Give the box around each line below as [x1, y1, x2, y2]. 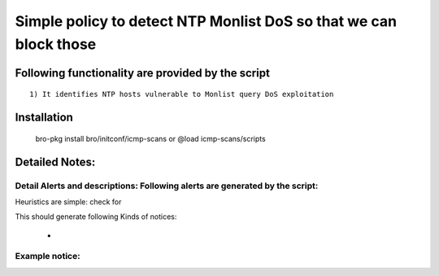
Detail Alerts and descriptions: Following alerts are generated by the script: [15, 180, 319, 191]
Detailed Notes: [15, 155, 96, 169]
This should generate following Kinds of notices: [15, 212, 177, 221]
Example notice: [15, 251, 80, 262]
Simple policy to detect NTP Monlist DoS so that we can [15, 12, 398, 30]
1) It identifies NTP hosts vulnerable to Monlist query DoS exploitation [29, 90, 334, 99]
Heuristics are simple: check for [15, 196, 122, 207]
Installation [15, 111, 73, 125]
